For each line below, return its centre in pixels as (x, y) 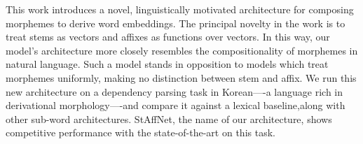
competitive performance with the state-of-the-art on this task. (141, 132)
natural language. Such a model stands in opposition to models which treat (167, 64)
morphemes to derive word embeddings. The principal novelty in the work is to (176, 23)
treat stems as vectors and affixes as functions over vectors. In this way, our (168, 37)
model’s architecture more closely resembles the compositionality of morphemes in (182, 50)
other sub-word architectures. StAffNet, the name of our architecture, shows (169, 118)
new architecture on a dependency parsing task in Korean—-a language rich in (174, 91)
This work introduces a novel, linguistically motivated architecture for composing (180, 9)
